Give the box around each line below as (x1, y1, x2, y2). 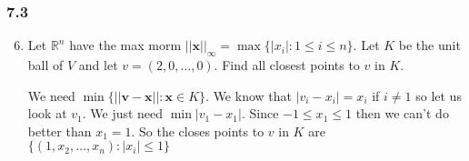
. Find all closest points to (214, 55, 360, 75)
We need (27, 86, 75, 105)
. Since (241, 104, 279, 123)
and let (78, 55, 118, 75)
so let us (415, 86, 462, 105)
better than (27, 121, 92, 140)
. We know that (205, 86, 292, 105)
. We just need (82, 104, 164, 123)
